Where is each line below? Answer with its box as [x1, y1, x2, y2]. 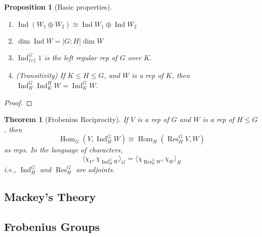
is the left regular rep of [44, 52, 118, 62]
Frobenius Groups [4, 218, 100, 234]
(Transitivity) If [16, 70, 65, 81]
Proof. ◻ [4, 97, 32, 107]
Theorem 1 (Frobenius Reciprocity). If [4, 114, 128, 125]
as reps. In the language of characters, [4, 144, 123, 155]
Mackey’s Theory [4, 189, 96, 205]
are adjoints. [76, 164, 115, 175]
